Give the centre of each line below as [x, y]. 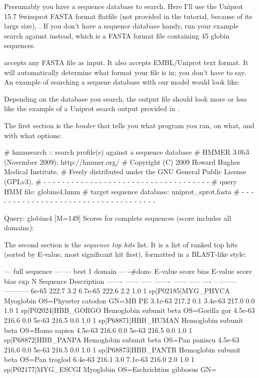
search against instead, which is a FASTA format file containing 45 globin [117, 35]
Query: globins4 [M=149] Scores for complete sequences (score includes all [118, 218]
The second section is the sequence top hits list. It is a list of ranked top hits [121, 244]
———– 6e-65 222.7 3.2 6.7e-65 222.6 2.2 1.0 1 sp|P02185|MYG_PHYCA [117, 291]
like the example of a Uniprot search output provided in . [92, 108]
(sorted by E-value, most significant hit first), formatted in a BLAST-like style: [125, 254]
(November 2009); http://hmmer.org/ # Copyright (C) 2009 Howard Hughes [122, 161]
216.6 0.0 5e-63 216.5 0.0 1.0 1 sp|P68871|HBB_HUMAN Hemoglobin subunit [124, 320]
